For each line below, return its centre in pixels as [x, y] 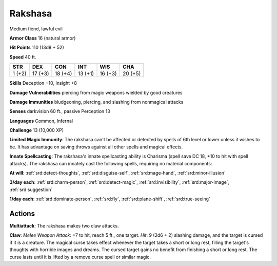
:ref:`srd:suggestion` [31, 189]
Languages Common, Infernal [41, 121]
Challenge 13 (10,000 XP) [37, 130]
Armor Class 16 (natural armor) [43, 38]
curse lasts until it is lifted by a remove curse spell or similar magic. [80, 257]
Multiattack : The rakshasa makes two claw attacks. [64, 226]
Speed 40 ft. [23, 57]
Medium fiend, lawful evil [36, 29]
